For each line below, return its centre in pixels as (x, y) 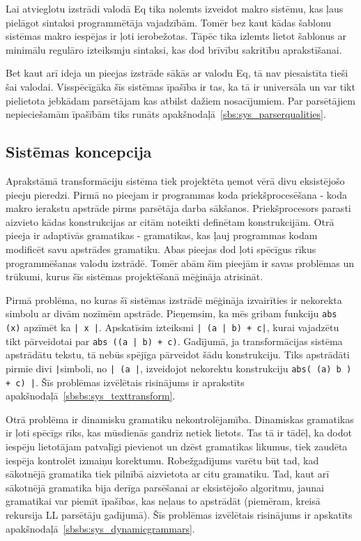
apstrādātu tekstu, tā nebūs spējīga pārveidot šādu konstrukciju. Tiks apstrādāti (178, 355)
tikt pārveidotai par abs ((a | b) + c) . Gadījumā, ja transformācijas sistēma (174, 341)
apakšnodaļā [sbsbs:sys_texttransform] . (91, 396)
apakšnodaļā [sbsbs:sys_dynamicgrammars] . (100, 528)
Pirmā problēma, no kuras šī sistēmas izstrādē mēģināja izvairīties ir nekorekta (174, 299)
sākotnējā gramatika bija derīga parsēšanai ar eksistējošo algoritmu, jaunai (165, 487)
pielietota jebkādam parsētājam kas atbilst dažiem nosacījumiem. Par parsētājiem (180, 100)
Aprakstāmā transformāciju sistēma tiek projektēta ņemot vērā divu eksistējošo (175, 180)
